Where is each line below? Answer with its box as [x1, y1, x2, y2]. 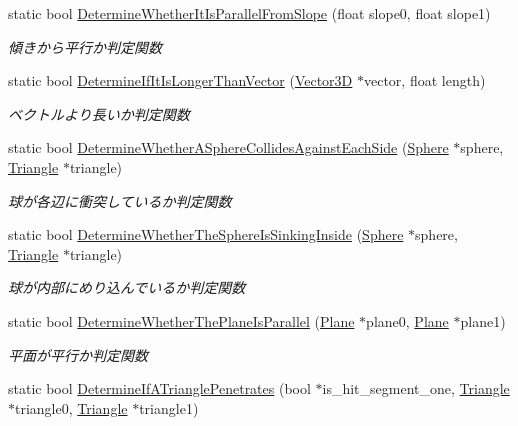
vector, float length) [363, 70, 486, 91]
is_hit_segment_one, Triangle [322, 378, 510, 399]
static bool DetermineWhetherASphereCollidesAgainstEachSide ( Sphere [8, 137, 449, 158]
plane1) [460, 310, 506, 331]
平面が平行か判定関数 [8, 344, 148, 365]
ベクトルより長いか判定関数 [8, 103, 190, 124]
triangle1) [139, 397, 199, 418]
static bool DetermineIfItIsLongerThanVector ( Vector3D [8, 70, 353, 91]
